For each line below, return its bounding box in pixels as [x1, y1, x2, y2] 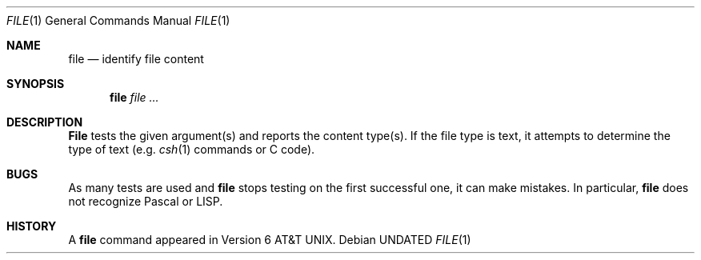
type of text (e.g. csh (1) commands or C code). [68, 142, 315, 156]
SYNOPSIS [6, 77, 65, 90]
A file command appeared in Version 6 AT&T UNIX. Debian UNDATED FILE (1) [68, 233, 471, 246]
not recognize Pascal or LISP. [68, 194, 223, 208]
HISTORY [6, 219, 57, 233]
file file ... [110, 90, 159, 104]
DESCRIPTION [6, 115, 83, 129]
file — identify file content [68, 52, 204, 66]
